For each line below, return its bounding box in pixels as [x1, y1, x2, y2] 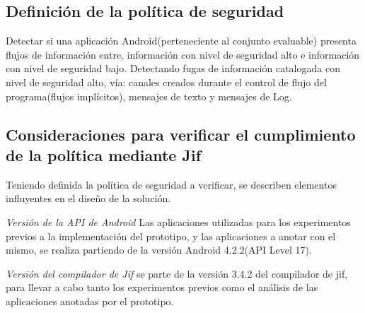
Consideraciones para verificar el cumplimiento [6, 123, 356, 145]
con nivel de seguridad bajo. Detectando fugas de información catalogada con [6, 61, 340, 76]
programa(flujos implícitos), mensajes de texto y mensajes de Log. [6, 88, 292, 103]
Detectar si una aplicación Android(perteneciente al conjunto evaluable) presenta [6, 33, 357, 48]
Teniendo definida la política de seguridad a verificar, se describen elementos [6, 177, 337, 191]
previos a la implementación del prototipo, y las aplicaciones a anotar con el [6, 228, 336, 243]
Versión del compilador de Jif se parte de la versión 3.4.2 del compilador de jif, [6, 266, 348, 280]
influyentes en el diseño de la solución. [6, 191, 171, 206]
